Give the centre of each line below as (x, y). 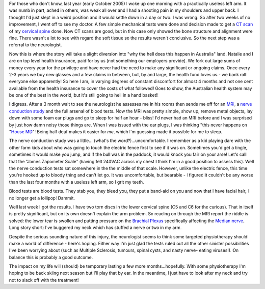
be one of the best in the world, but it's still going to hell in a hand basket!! (84, 95)
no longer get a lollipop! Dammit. (42, 198)
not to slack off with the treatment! (44, 280)
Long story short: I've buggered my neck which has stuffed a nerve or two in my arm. (95, 228)
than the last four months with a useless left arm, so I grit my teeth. (77, 182)
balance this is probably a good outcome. (51, 257)
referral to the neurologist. (36, 45)
